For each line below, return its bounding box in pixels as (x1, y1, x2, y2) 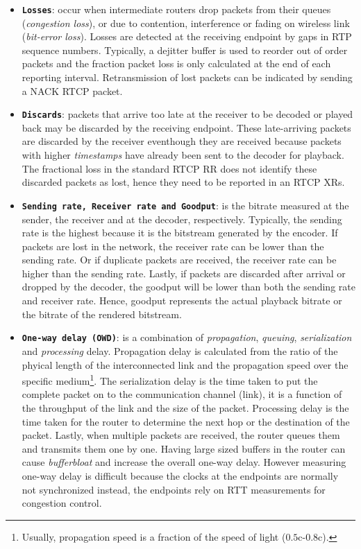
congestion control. (22, 496, 102, 510)
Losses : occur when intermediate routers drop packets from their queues (22, 2, 331, 16)
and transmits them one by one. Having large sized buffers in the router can (22, 441, 346, 455)
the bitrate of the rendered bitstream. (22, 306, 182, 321)
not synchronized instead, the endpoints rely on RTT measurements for (22, 482, 326, 496)
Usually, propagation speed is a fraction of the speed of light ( (22, 529, 286, 543)
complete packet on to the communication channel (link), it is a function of (22, 387, 342, 401)
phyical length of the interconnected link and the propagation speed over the (22, 357, 349, 372)
